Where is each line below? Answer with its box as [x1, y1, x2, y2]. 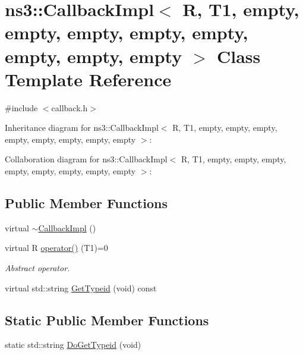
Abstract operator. [5, 262, 70, 274]
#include [5, 101, 38, 114]
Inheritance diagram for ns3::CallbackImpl [5, 121, 159, 134]
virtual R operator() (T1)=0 [5, 241, 108, 254]
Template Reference [5, 67, 172, 91]
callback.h [51, 101, 88, 114]
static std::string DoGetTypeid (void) [5, 338, 141, 351]
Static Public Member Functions [5, 310, 209, 329]
